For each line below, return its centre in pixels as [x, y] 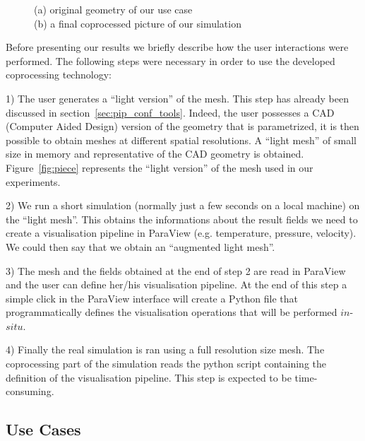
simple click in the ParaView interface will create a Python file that [152, 298]
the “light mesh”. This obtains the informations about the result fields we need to [182, 219]
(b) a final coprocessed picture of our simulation [138, 23]
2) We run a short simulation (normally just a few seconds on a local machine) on [183, 205]
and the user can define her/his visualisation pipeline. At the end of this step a [176, 284]
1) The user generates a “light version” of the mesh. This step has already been [177, 98]
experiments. [33, 181]
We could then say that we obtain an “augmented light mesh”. [140, 246]
